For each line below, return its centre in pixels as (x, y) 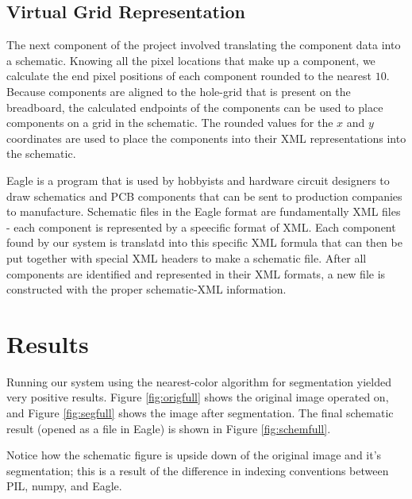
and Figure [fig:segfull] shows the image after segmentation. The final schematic (200, 413)
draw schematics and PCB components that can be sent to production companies (204, 196)
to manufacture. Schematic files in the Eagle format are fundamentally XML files (204, 211)
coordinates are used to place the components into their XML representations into (206, 138)
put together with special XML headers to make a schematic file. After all (187, 257)
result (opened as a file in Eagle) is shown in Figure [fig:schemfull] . (169, 428)
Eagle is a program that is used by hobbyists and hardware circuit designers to (198, 180)
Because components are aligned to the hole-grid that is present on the (179, 91)
